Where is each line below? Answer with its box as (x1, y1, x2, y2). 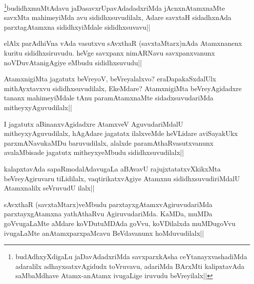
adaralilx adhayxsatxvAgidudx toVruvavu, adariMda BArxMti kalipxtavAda (15, 261, 245, 271)
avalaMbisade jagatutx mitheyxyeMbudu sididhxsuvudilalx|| (4, 147, 184, 157)
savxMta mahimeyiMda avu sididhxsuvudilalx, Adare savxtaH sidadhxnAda (4, 12, 232, 22)
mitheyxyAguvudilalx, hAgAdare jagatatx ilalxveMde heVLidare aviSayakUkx (4, 128, 238, 138)
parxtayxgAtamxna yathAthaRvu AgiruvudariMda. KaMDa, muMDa (4, 208, 212, 219)
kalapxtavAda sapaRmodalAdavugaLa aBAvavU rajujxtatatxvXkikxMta (4, 163, 221, 173)
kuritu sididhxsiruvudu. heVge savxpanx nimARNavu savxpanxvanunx (4, 48, 215, 58)
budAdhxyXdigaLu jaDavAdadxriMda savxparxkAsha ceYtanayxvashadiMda (15, 251, 247, 262)
